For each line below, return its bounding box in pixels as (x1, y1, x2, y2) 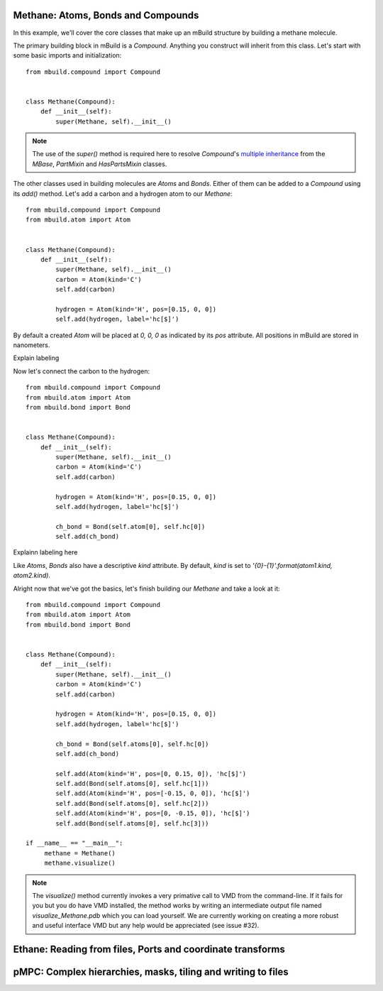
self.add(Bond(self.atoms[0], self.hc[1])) (55, 779, 209, 788)
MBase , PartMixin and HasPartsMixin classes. (32, 160, 167, 168)
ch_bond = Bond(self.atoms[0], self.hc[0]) (55, 740, 209, 748)
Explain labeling (13, 354, 60, 362)
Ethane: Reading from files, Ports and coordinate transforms (13, 943, 285, 955)
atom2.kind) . (13, 571, 51, 580)
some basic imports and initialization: (13, 51, 122, 60)
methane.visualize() (44, 859, 116, 867)
